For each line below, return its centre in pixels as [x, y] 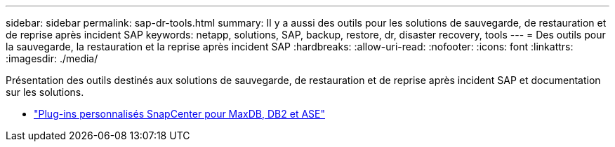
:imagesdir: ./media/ [52, 58]
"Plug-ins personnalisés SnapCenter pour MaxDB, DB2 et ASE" [179, 114]
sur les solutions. [45, 92]
